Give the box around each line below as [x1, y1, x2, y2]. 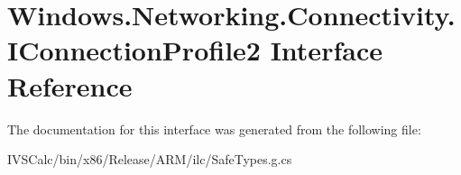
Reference [7, 67, 133, 104]
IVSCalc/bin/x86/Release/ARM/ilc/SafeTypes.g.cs [7, 150, 292, 169]
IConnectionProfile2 [7, 32, 261, 69]
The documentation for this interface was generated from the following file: [7, 119, 421, 138]
